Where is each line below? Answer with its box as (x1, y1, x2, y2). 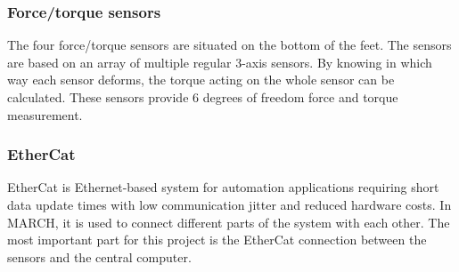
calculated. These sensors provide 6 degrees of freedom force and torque (7, 88, 398, 106)
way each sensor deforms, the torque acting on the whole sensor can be (7, 70, 395, 89)
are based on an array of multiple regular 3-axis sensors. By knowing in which (7, 52, 432, 71)
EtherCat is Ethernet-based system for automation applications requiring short (7, 178, 439, 196)
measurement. (7, 105, 83, 124)
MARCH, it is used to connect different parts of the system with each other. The (7, 212, 450, 231)
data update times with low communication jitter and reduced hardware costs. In (7, 196, 452, 213)
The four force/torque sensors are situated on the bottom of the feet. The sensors (7, 36, 452, 54)
